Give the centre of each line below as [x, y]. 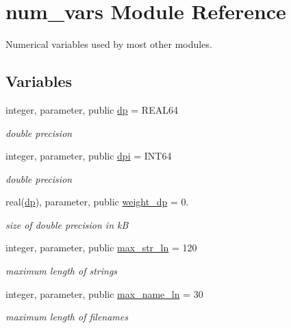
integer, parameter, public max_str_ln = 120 [101, 248]
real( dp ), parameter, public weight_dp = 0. [97, 202]
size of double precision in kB [67, 224]
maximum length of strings [62, 271]
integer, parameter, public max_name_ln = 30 [104, 293]
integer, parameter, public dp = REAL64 [92, 109]
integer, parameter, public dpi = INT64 [89, 156]
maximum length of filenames [67, 317]
